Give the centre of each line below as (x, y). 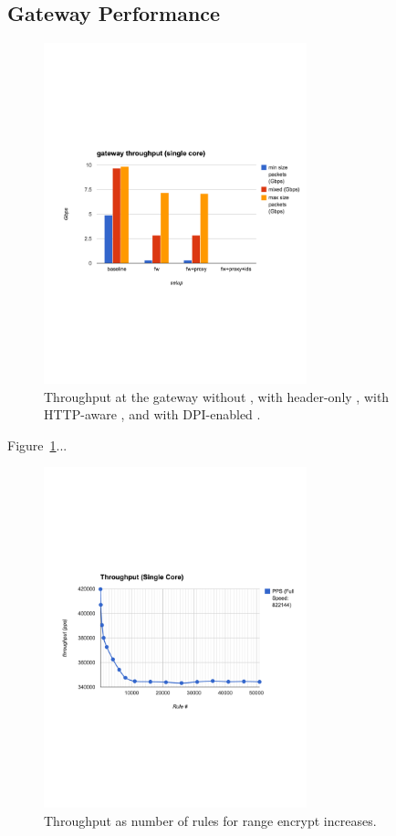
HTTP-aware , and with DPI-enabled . (152, 414)
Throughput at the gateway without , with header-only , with (217, 396)
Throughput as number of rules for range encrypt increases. (210, 820)
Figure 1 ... (37, 444)
